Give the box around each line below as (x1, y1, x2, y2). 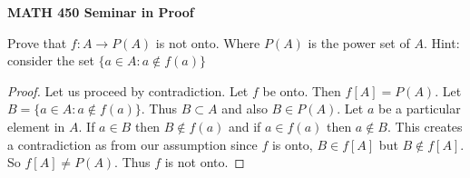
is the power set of (308, 33, 410, 52)
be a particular (377, 99, 461, 118)
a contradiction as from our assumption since (7, 134, 258, 153)
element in (7, 116, 65, 135)
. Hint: (423, 33, 460, 52)
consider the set (7, 51, 94, 70)
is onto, (271, 134, 313, 153)
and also (221, 99, 268, 118)
